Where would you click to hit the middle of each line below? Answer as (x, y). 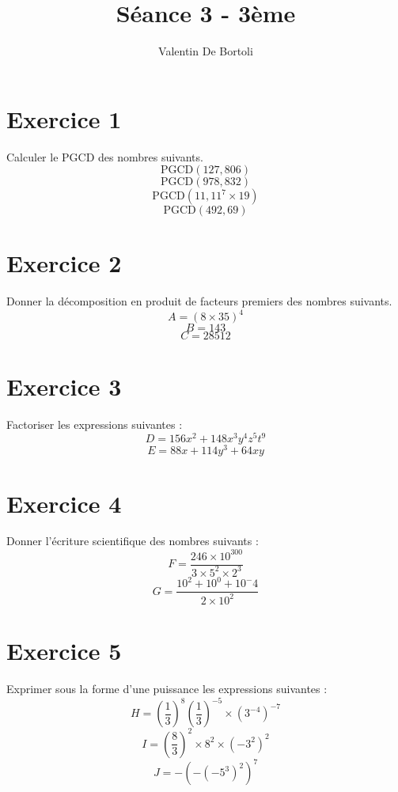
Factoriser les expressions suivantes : (95, 424)
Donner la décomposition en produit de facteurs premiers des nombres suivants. (199, 301)
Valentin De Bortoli (206, 51)
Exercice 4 (64, 503)
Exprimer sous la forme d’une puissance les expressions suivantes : (167, 688)
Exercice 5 (64, 651)
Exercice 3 (64, 386)
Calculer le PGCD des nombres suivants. (105, 156)
